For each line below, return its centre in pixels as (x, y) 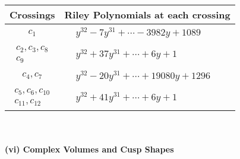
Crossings (32, 15)
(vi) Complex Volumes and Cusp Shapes (89, 149)
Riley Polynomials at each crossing (147, 15)
